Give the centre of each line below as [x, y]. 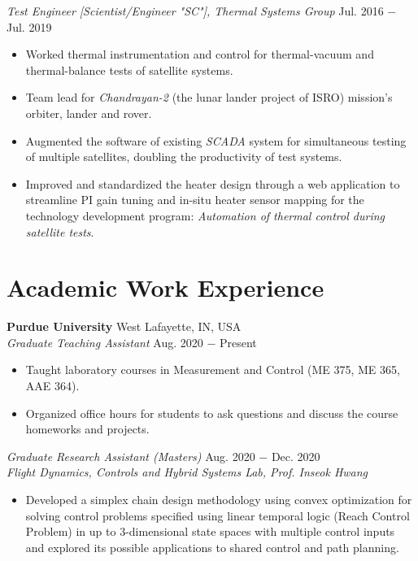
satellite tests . [60, 231]
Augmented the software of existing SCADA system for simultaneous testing [216, 140]
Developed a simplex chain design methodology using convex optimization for [219, 499]
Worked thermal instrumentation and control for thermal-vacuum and [200, 54]
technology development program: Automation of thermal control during [205, 215]
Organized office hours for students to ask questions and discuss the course [212, 413]
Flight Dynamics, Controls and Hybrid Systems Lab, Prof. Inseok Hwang [187, 472]
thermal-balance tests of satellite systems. [129, 70]
